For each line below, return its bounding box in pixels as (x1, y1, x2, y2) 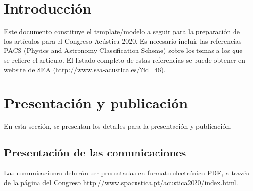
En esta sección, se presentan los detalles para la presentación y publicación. (4, 121, 232, 131)
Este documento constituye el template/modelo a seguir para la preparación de (4, 26, 240, 36)
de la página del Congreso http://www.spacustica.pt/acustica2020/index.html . (4, 177, 238, 187)
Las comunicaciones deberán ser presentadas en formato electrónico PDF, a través (4, 168, 249, 178)
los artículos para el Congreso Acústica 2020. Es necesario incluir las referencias (4, 35, 242, 46)
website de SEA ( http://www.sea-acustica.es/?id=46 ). (4, 64, 166, 74)
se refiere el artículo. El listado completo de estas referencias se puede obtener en (4, 54, 246, 65)
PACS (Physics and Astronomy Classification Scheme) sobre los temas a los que (4, 45, 243, 55)
